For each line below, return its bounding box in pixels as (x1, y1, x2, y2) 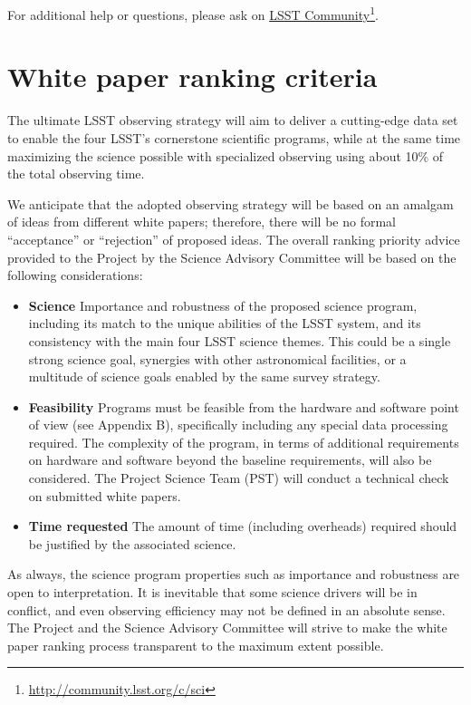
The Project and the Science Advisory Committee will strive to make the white (7, 618, 447, 637)
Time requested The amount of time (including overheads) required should (28, 517, 457, 536)
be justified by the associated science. (28, 534, 236, 553)
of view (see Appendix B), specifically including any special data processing (28, 415, 448, 434)
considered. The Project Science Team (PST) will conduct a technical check (28, 468, 449, 488)
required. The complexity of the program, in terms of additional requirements (28, 432, 459, 451)
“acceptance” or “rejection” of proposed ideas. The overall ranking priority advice (7, 229, 460, 248)
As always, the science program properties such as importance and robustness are (7, 565, 460, 584)
